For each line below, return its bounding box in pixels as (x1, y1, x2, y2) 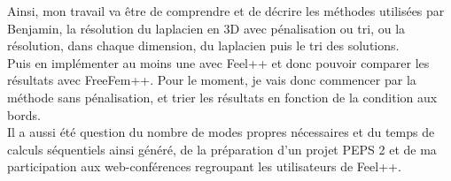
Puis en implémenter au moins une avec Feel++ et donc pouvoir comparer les (7, 53, 430, 72)
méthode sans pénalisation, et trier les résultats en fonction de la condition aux (7, 87, 438, 106)
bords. (7, 105, 41, 124)
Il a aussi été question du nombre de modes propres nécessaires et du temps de (7, 123, 435, 141)
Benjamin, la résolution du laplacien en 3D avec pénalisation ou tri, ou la (7, 19, 406, 37)
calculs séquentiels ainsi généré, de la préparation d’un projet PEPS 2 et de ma (7, 140, 437, 158)
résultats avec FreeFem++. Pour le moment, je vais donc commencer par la (7, 71, 416, 89)
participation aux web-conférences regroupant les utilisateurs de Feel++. (7, 157, 401, 176)
